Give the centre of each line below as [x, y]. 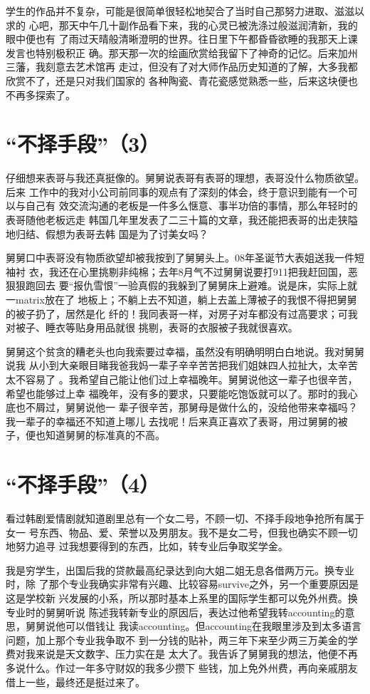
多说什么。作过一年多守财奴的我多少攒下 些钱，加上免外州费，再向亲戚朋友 [182, 668]
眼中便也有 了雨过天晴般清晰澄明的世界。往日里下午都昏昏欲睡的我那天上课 [182, 39]
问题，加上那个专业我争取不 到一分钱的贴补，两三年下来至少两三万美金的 [177, 639]
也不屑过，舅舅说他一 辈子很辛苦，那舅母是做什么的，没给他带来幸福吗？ [186, 407]
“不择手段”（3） [83, 144]
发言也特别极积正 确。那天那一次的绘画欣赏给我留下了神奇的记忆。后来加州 [182, 52]
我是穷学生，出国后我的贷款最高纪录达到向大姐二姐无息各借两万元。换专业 [180, 570]
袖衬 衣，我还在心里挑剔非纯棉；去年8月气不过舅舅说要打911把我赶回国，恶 [182, 271]
